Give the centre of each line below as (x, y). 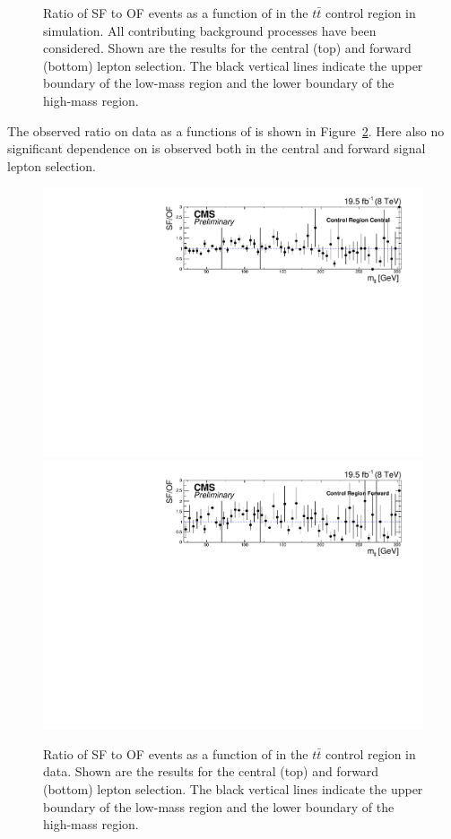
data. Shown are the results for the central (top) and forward (211, 771)
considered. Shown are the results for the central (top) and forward (227, 48)
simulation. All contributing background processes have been (210, 30)
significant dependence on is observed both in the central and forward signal (217, 148)
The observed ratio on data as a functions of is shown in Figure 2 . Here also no (226, 130)
